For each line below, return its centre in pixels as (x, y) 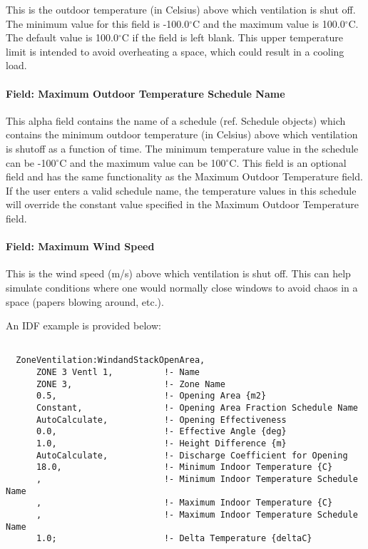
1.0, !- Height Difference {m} (161, 443)
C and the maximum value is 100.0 (269, 23)
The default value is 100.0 (62, 37)
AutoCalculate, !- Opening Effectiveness (161, 420)
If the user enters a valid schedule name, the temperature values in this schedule (181, 190)
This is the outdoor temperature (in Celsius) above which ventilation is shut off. (181, 9)
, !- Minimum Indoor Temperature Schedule (197, 479)
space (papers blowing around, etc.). (85, 301)
